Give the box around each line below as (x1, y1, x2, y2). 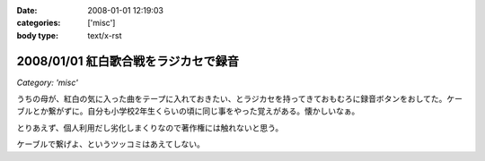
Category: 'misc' (16, 77, 78, 88)
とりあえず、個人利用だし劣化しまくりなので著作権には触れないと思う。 (16, 122, 284, 133)
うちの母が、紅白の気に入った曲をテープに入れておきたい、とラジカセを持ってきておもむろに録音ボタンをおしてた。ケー (16, 94, 463, 105)
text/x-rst (87, 30, 122, 40)
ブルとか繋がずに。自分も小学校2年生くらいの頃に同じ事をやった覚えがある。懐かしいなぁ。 (16, 106, 360, 116)
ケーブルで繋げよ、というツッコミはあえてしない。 (16, 139, 206, 149)
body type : (16, 30, 58, 40)
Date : (16, 5, 38, 15)
